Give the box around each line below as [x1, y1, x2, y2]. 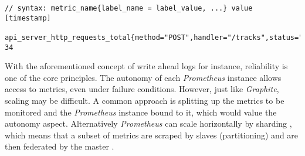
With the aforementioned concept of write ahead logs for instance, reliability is [5, 60, 288, 72]
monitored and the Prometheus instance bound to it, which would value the [5, 106, 277, 118]
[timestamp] [5, 13, 51, 22]
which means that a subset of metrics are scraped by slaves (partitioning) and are [5, 128, 299, 141]
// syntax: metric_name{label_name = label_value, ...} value [5, 4, 253, 12]
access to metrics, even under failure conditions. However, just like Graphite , [5, 83, 279, 95]
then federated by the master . [5, 140, 114, 152]
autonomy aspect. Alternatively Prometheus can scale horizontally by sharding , [5, 117, 292, 130]
